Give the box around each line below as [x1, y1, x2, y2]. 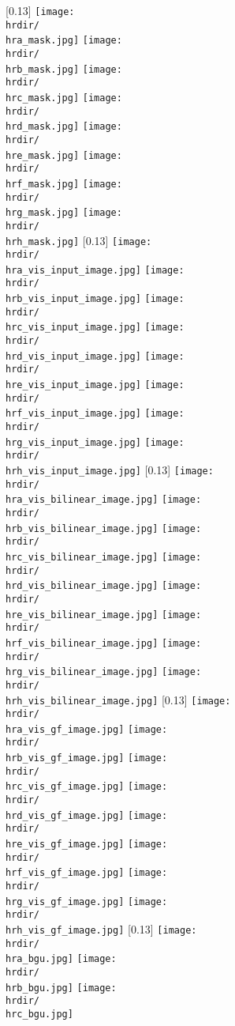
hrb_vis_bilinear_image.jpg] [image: [6, 522, 202, 534]
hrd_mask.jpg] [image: [6, 121, 122, 133]
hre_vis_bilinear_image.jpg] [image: [6, 609, 202, 621]
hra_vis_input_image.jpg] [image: [6, 264, 185, 276]
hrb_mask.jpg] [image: [6, 63, 122, 75]
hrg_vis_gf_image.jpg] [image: [6, 896, 168, 907]
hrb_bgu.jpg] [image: [6, 982, 117, 994]
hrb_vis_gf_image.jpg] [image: [6, 753, 168, 764]
